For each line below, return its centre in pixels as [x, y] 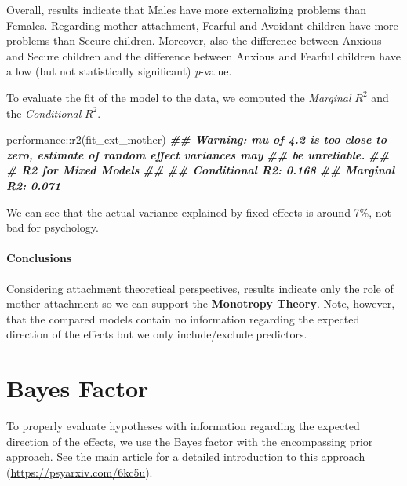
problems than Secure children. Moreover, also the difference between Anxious [194, 40]
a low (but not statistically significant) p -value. [119, 71]
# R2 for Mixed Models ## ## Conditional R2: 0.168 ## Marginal [201, 170]
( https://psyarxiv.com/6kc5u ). [80, 471]
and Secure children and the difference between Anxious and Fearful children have [203, 55]
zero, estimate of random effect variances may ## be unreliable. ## [198, 154]
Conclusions [39, 258]
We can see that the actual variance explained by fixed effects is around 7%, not [199, 212]
